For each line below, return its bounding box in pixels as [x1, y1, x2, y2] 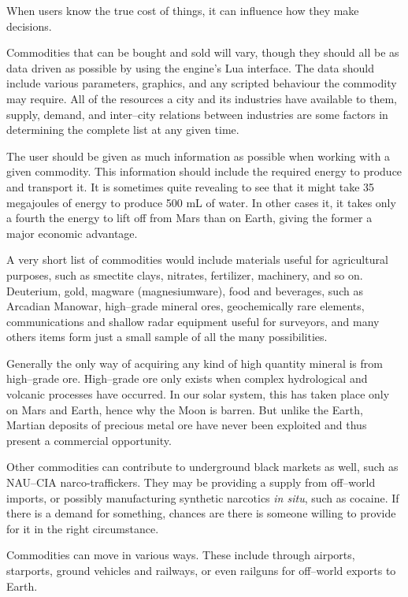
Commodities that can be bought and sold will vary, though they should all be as [6, 44, 399, 61]
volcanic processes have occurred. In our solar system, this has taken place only [6, 386, 390, 402]
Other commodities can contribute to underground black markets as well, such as [6, 458, 399, 475]
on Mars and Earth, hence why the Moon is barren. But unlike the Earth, [6, 401, 363, 417]
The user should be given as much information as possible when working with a [6, 147, 391, 164]
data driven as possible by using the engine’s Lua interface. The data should [6, 59, 375, 76]
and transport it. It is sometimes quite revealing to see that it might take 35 [6, 178, 375, 195]
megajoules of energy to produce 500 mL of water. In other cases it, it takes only [6, 194, 396, 210]
